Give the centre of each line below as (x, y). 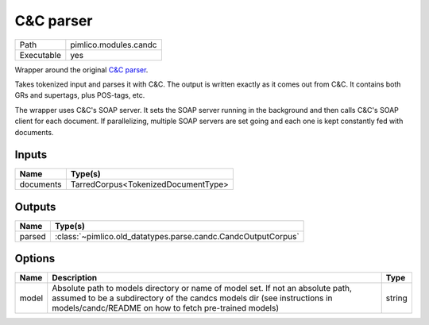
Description (75, 278)
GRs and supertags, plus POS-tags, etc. (80, 95)
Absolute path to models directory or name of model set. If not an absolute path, (202, 288)
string (397, 298)
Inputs (31, 155)
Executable (40, 55)
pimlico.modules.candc (114, 44)
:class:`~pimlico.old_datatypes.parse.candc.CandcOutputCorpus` (177, 236)
